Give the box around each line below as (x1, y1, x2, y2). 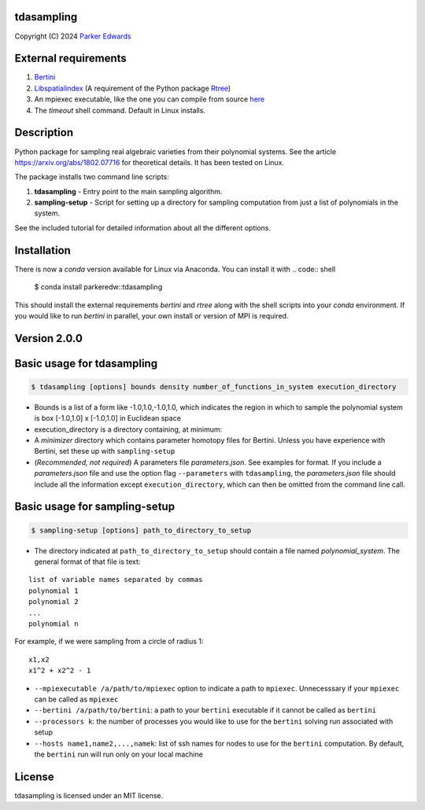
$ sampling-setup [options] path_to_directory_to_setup (31, 525, 252, 535)
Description (14, 126, 74, 139)
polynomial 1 (28, 586, 79, 595)
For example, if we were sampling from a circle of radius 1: (14, 637, 204, 646)
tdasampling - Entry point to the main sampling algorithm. (34, 186, 224, 196)
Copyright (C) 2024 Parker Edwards (14, 31, 131, 41)
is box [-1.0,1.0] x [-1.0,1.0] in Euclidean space (34, 414, 181, 423)
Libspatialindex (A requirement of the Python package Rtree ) (34, 83, 231, 93)
